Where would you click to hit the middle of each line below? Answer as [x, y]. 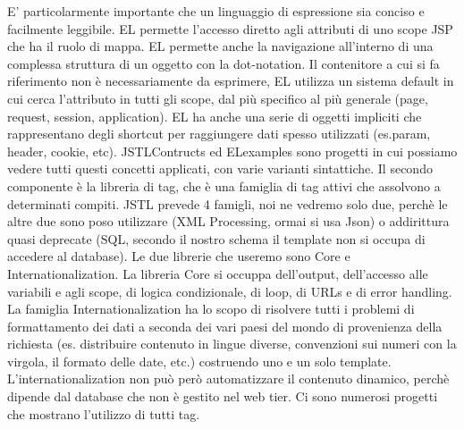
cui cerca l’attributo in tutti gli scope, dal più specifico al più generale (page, [218, 98]
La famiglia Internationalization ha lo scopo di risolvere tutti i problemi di [211, 309]
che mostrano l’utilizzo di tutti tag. [104, 413]
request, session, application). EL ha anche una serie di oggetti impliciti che [215, 116]
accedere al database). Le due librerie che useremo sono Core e [179, 256]
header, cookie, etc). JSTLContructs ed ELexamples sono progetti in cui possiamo [232, 151]
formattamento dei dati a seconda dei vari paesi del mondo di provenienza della [225, 326]
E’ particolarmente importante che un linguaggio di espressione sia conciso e [216, 11]
